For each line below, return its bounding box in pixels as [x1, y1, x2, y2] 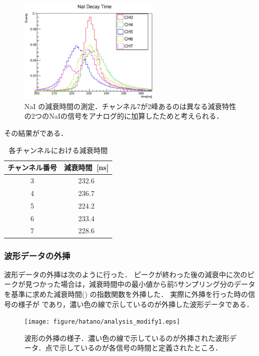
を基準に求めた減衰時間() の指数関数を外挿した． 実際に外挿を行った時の [4, 288, 248, 299]
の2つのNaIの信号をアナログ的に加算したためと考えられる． [24, 111, 224, 121]
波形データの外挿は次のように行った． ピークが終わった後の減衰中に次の [4, 269, 247, 279]
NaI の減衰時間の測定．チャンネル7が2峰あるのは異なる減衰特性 [24, 100, 236, 111]
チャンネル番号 [8, 162, 57, 173]
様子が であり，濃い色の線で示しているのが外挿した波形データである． [18, 298, 253, 309]
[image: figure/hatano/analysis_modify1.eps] [24, 318, 180, 326]
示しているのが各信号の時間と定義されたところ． [59, 342, 223, 353]
